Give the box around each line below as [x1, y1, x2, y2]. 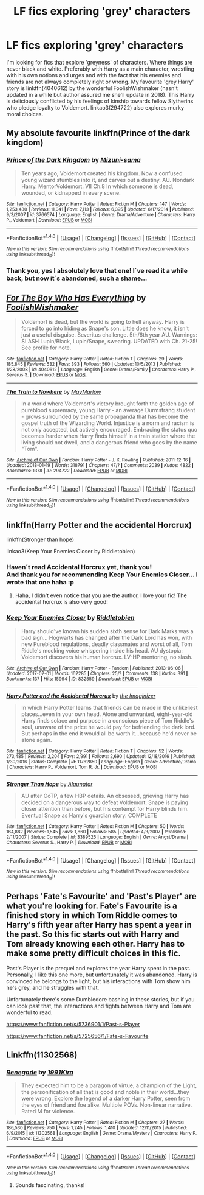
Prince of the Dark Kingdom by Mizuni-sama [6, 156, 141, 164]
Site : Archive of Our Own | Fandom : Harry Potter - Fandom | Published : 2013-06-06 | [6, 665, 184, 671]
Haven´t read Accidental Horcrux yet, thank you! [6, 563, 152, 572]
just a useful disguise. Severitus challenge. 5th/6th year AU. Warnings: [21, 331, 197, 338]
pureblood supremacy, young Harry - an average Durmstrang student [21, 407, 195, 414]
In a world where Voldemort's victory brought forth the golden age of [21, 400, 194, 407]
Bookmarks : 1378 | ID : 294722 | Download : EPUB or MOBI [6, 468, 127, 474]
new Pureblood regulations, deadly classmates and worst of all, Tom [21, 640, 192, 648]
